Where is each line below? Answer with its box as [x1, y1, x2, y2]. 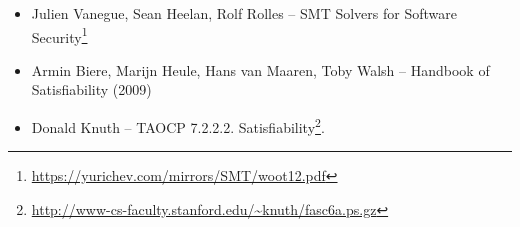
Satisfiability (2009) [31, 79, 152, 100]
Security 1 [31, 23, 88, 47]
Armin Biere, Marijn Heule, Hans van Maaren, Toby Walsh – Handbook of [31, 59, 490, 80]
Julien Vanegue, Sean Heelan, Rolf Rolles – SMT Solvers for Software [31, 3, 457, 23]
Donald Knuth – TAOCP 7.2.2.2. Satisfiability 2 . [31, 114, 325, 137]
